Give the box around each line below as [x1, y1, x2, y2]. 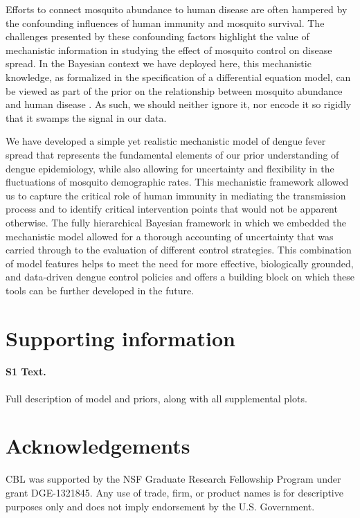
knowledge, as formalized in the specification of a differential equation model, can [6, 69, 351, 84]
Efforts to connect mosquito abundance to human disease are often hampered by [6, 2, 348, 16]
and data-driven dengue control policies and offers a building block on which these [6, 269, 354, 284]
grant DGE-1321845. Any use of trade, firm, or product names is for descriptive [6, 485, 343, 499]
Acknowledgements [6, 431, 190, 460]
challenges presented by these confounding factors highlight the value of [6, 29, 309, 44]
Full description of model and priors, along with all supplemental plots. [6, 391, 307, 405]
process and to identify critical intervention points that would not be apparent [6, 202, 338, 216]
